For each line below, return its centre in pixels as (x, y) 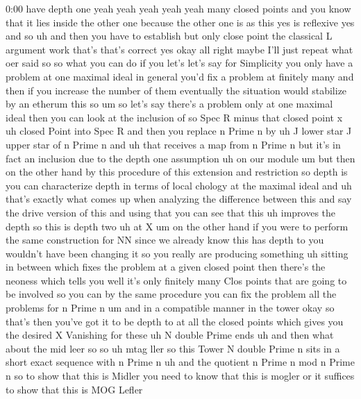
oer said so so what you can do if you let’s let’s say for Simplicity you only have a (179, 63)
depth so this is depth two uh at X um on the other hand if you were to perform (177, 226)
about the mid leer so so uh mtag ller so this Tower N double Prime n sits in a (173, 348)
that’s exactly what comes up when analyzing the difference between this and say (179, 199)
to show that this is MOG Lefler (74, 389)
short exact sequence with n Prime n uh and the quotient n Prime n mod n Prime (180, 362)
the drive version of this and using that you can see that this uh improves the (171, 212)
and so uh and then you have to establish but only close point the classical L (169, 36)
